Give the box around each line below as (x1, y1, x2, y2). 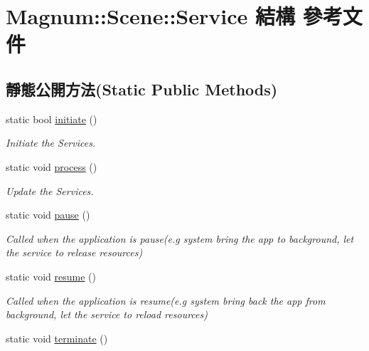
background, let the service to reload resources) (6, 307, 208, 322)
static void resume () (6, 268, 96, 283)
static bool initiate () (6, 111, 97, 126)
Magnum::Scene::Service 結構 (6, 1, 296, 31)
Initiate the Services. (6, 135, 96, 150)
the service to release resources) (6, 245, 143, 260)
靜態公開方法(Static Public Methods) (6, 78, 278, 100)
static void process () (6, 159, 97, 174)
